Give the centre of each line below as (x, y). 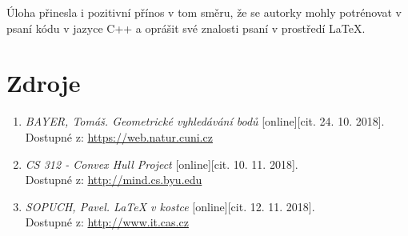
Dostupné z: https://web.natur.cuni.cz (119, 136)
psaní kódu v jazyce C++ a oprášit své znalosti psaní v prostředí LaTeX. (186, 28)
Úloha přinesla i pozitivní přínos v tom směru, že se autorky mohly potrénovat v (204, 12)
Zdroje (44, 83)
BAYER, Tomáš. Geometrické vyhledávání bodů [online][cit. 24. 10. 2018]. (205, 121)
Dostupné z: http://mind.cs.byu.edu (114, 180)
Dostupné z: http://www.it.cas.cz (107, 222)
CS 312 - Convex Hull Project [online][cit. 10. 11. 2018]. (162, 164)
